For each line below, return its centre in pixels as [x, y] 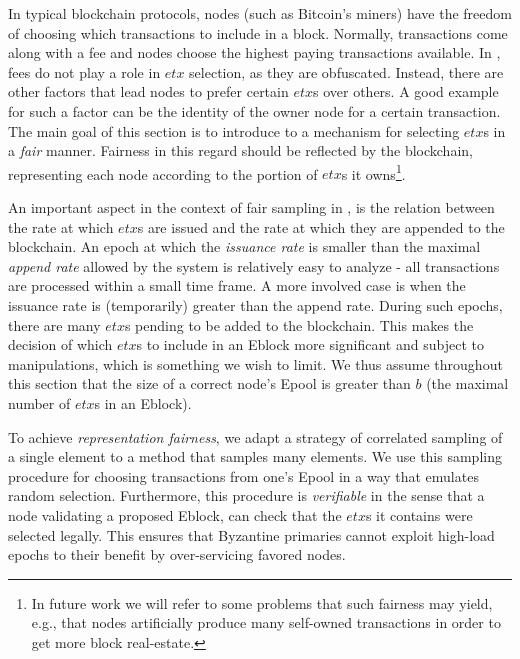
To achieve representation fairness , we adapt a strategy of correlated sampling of [255, 436]
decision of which [60, 344]
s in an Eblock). [143, 402]
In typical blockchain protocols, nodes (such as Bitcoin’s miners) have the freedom [260, 13]
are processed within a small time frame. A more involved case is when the [237, 285]
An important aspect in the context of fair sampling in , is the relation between [251, 207]
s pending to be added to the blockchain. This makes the [299, 324]
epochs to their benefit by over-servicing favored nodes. [177, 554]
